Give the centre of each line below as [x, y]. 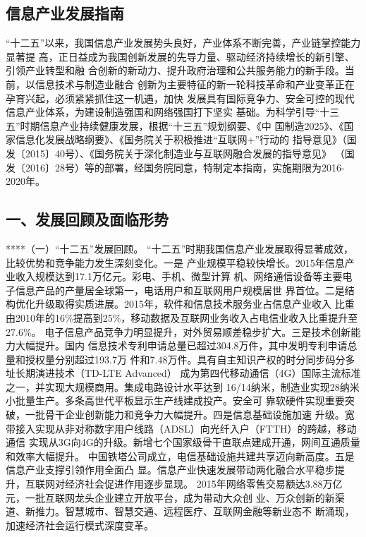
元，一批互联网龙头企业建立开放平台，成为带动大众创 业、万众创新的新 [170, 497]
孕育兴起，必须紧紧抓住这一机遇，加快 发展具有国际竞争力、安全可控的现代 [180, 98]
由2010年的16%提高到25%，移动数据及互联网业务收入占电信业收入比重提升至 [182, 317]
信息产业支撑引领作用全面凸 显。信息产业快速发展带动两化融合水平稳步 [170, 470]
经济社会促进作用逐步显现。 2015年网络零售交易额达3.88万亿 [203, 484]
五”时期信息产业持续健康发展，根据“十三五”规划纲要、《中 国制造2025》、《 [175, 125]
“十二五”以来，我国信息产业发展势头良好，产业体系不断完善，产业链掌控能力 [183, 43]
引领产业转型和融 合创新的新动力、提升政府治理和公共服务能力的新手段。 [175, 70]
